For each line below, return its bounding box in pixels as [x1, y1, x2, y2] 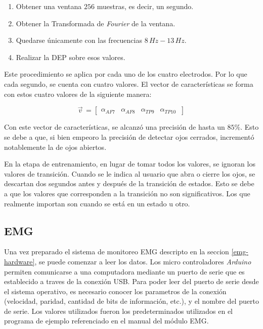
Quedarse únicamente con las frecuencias [16, 35, 142, 45]
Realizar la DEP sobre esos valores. [16, 51, 125, 62]
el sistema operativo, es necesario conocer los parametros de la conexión [4, 286, 227, 296]
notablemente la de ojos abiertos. [4, 141, 107, 152]
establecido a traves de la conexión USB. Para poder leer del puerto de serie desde [4, 276, 259, 287]
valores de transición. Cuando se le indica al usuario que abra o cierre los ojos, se [4, 168, 255, 179]
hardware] [4, 256, 35, 266]
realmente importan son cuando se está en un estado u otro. [4, 198, 190, 208]
